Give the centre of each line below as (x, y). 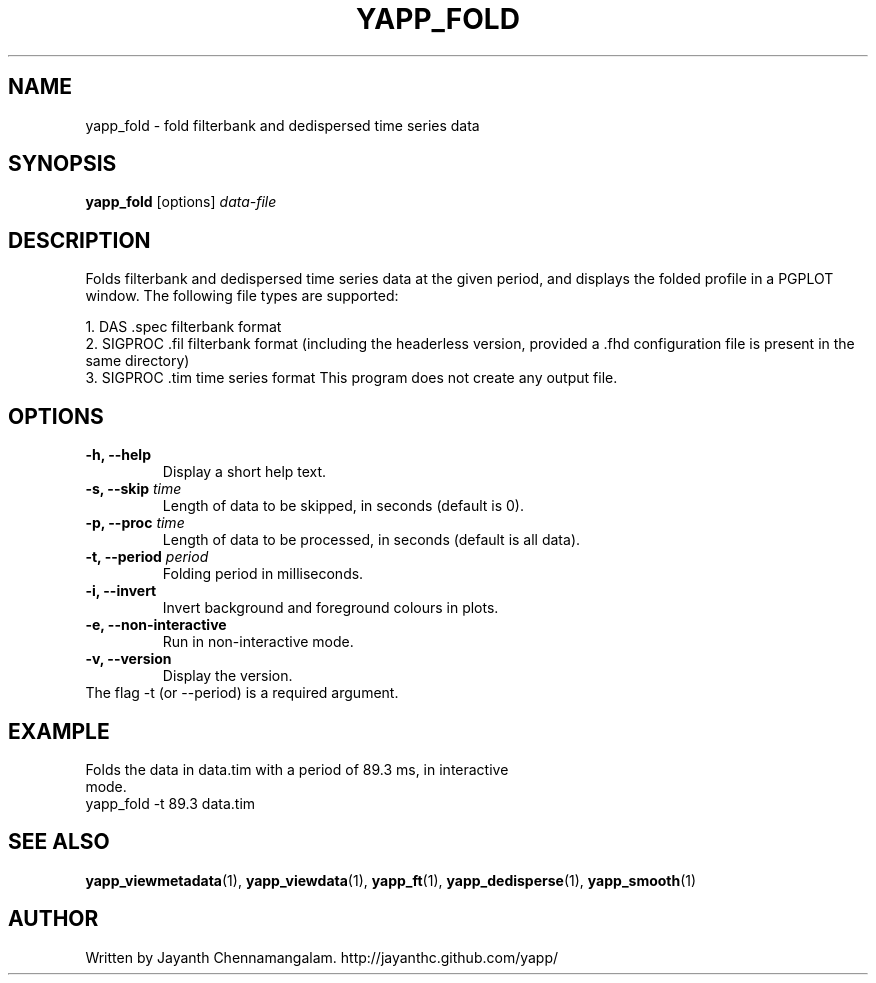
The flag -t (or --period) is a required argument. (242, 693)
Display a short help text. (244, 472)
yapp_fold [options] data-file (181, 202)
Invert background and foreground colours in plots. (330, 608)
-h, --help (118, 455)
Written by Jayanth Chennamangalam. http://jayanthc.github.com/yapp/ (322, 957)
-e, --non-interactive (156, 625)
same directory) (137, 361)
